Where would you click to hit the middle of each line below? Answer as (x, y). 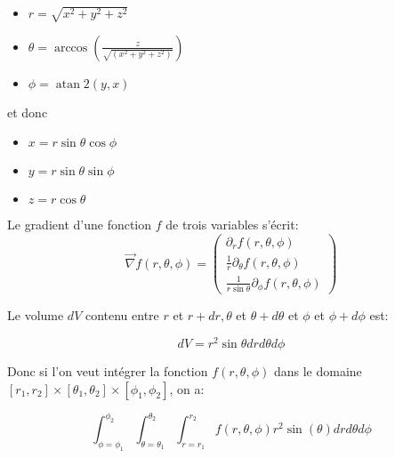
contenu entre (122, 315)
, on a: (187, 388)
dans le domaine (318, 371)
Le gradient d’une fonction (80, 225)
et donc (28, 112)
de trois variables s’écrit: (232, 225)
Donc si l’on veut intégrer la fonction (108, 371)
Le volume (36, 315)
